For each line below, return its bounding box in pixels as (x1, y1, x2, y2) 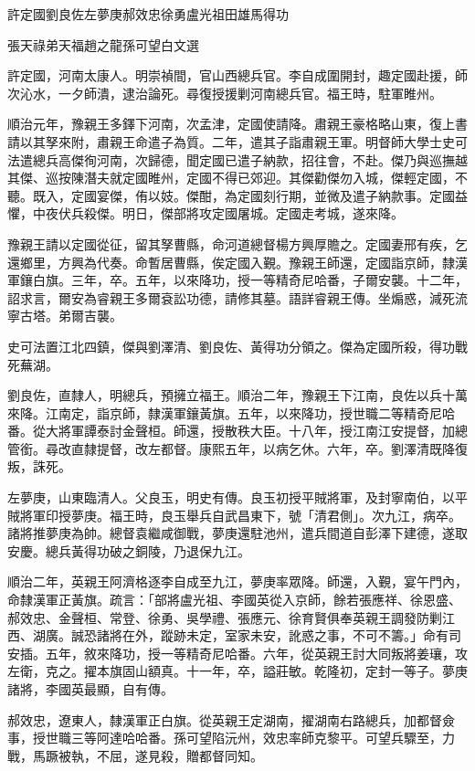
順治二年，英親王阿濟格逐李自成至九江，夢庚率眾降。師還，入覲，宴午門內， (7, 572, 468, 591)
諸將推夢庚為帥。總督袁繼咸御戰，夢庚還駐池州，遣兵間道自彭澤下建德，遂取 (7, 523, 468, 543)
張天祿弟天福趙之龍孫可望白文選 (7, 35, 199, 54)
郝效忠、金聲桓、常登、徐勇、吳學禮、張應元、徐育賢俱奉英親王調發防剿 (7, 607, 442, 627)
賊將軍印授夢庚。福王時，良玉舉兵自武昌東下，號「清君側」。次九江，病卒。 (7, 505, 461, 524)
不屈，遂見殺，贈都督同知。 (96, 745, 263, 765)
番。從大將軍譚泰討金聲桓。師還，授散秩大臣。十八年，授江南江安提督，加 (7, 421, 455, 440)
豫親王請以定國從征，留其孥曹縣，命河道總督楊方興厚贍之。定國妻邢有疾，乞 (7, 234, 468, 253)
